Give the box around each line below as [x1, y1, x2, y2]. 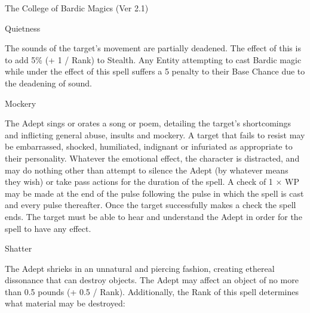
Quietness [5, 21, 41, 34]
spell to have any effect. [5, 222, 91, 234]
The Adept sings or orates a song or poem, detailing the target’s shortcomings [5, 117, 291, 129]
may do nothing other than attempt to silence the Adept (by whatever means [5, 163, 288, 176]
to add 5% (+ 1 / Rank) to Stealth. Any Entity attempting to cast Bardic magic [5, 53, 302, 66]
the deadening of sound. [5, 76, 92, 89]
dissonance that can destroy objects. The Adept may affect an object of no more [5, 274, 299, 286]
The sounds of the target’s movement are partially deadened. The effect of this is [5, 42, 301, 54]
